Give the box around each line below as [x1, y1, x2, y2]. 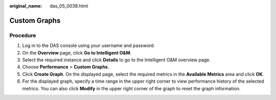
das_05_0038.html [50, 3, 88, 9]
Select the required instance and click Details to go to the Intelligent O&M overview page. [22, 57, 211, 63]
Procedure [9, 32, 36, 39]
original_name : [9, 3, 42, 9]
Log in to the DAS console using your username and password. [22, 42, 155, 48]
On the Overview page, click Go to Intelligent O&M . [22, 49, 132, 56]
